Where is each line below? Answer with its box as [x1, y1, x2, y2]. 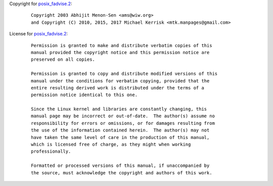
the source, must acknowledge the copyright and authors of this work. [31, 170, 212, 175]
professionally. [31, 149, 71, 154]
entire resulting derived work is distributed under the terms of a [31, 85, 204, 90]
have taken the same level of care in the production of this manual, [31, 134, 210, 140]
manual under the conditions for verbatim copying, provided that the [31, 78, 210, 83]
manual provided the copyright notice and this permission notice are [31, 50, 210, 55]
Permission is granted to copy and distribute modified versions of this [31, 71, 218, 77]
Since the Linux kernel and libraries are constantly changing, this [31, 106, 207, 112]
